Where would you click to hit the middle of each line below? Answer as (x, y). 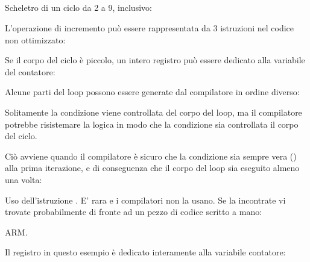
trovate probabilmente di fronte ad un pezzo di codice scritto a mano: (134, 212)
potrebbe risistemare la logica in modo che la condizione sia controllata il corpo (152, 124)
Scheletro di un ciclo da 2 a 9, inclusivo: (78, 8)
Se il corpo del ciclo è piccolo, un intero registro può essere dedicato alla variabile (155, 60)
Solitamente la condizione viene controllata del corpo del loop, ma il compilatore (153, 112)
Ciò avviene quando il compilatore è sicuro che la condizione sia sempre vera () (151, 156)
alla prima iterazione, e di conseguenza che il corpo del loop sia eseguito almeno (152, 168)
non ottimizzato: (35, 39)
